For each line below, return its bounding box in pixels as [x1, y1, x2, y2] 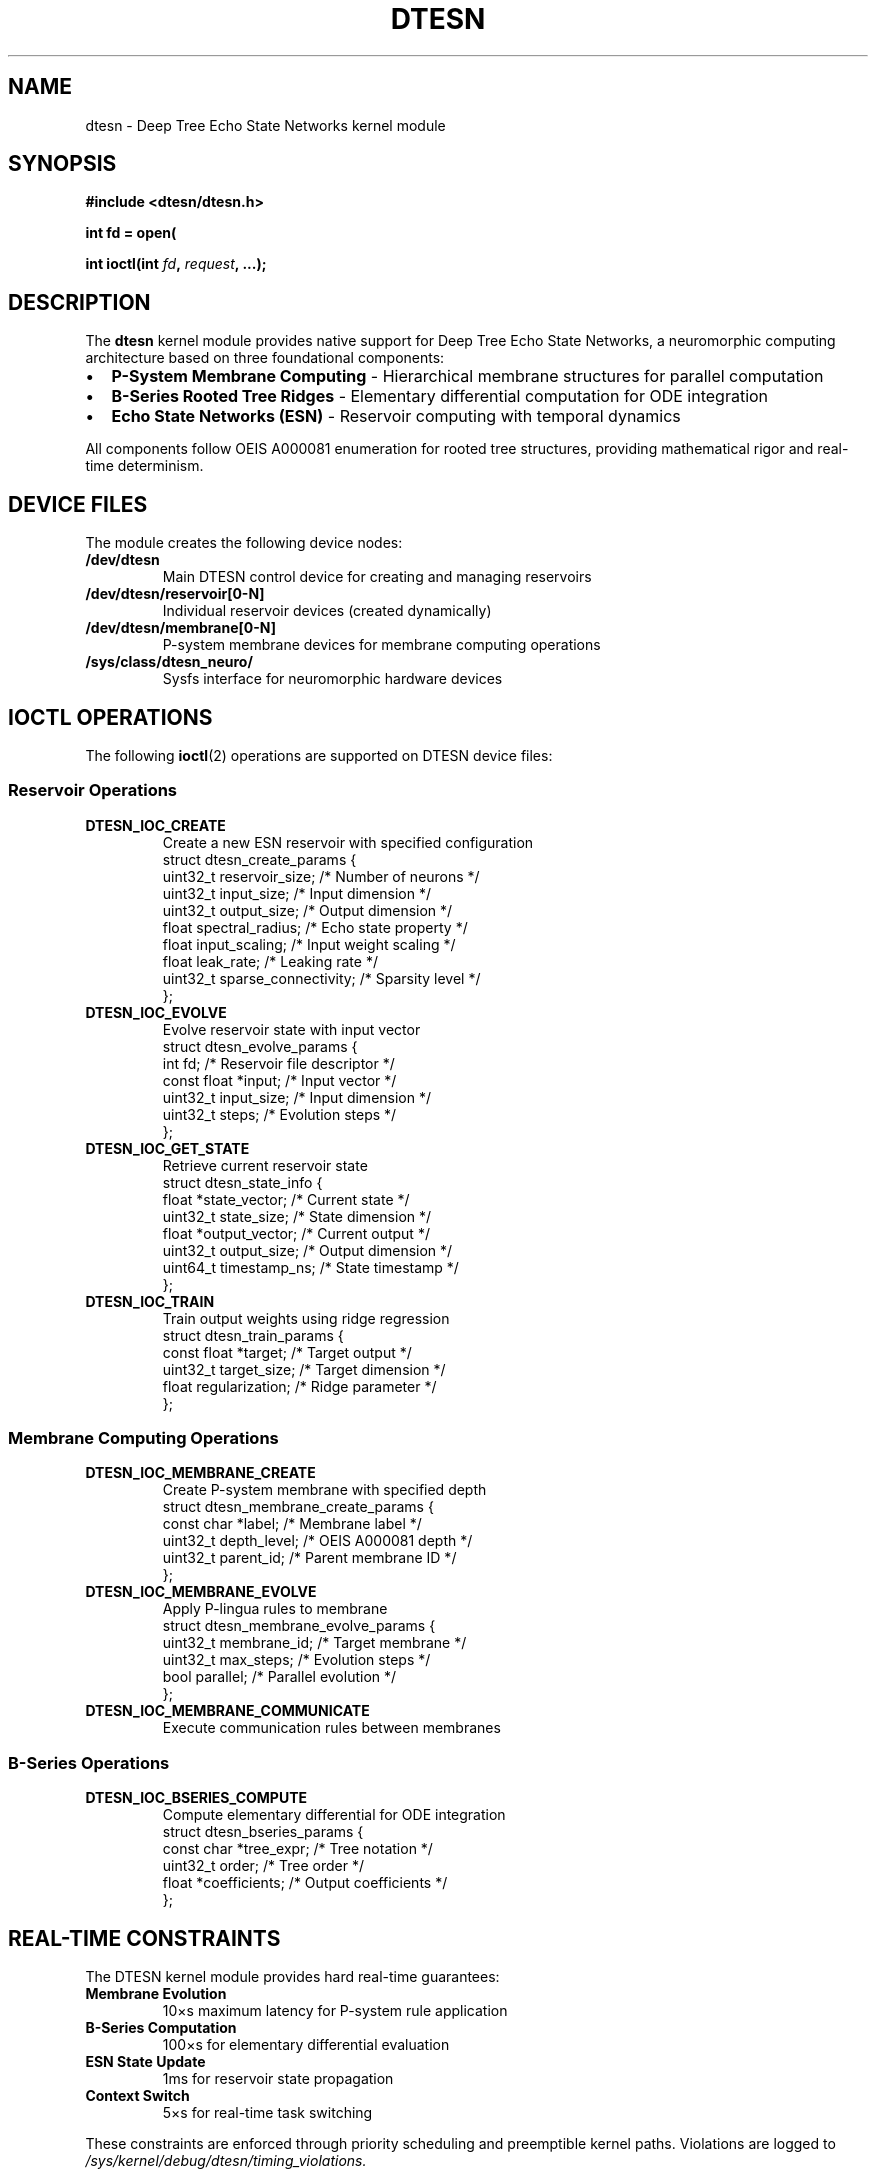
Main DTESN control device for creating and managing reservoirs [162, 568, 592, 586]
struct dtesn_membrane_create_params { [162, 1498, 434, 1516]
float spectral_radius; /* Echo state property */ [162, 918, 468, 936]
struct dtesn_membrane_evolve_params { [162, 1617, 436, 1635]
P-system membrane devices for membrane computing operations [162, 636, 601, 654]
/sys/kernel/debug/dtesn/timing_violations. [85, 2152, 367, 2170]
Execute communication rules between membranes [162, 1719, 501, 1737]
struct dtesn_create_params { [162, 850, 357, 868]
